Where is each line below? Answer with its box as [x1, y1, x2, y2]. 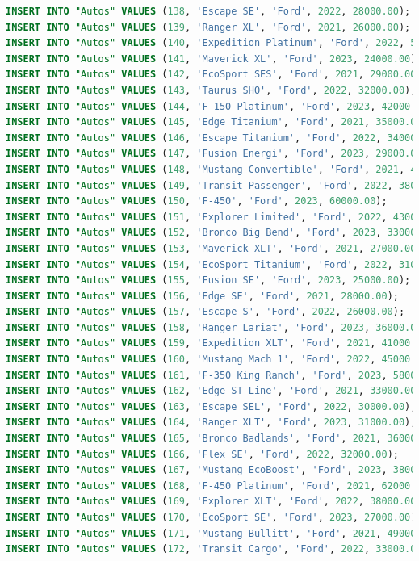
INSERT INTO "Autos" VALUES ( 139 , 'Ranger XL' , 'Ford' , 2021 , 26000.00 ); [6, 21, 411, 33]
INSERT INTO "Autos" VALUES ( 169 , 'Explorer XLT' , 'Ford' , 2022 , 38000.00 [6, 496, 417, 508]
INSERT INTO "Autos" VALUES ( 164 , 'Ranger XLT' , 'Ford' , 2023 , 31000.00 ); [6, 417, 417, 429]
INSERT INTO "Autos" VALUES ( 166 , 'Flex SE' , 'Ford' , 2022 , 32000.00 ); [6, 448, 399, 460]
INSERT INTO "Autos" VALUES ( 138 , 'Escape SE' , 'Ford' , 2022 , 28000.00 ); [6, 6, 411, 17]
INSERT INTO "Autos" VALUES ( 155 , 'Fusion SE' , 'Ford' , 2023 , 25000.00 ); [6, 274, 411, 287]
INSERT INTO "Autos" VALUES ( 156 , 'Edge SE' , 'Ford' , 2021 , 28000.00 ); [6, 290, 399, 302]
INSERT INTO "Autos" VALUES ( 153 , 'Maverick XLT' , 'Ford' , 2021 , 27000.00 [6, 242, 417, 254]
